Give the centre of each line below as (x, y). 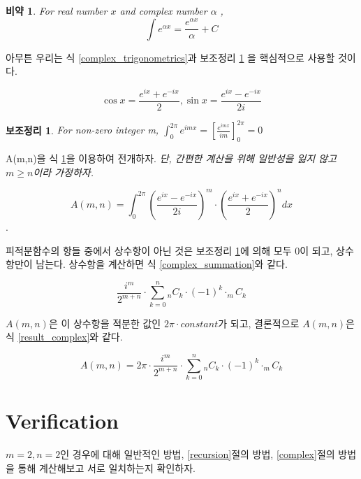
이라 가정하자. (63, 172)
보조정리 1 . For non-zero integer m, (82, 130)
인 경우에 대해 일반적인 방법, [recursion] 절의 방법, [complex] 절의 (198, 454)
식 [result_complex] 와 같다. (64, 337)
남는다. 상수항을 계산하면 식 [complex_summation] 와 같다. (162, 264)
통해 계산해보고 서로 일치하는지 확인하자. (106, 467)
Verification (62, 421)
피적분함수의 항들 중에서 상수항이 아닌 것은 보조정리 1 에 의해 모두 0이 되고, (169, 250)
